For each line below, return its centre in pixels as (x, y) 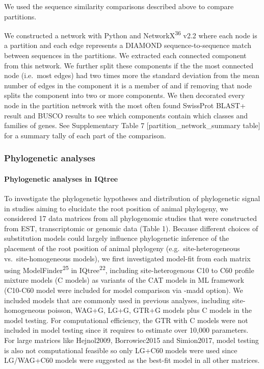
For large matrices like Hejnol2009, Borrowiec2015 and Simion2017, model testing (131, 340)
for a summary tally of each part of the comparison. (85, 135)
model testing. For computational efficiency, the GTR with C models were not (126, 320)
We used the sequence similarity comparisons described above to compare (119, 6)
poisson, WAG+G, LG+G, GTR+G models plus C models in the (150, 310)
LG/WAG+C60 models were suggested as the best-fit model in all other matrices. (132, 360)
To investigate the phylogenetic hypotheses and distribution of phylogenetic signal (132, 198)
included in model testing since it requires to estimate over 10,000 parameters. (126, 330)
